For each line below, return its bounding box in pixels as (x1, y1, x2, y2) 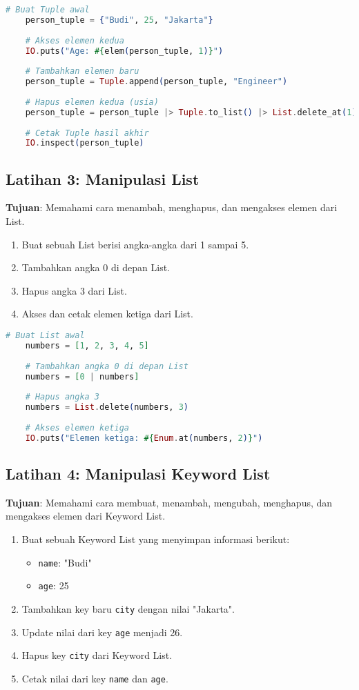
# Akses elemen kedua (25, 35, 124, 46)
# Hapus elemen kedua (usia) (25, 97, 159, 107)
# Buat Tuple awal (6, 5, 90, 14)
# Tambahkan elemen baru (25, 66, 139, 77)
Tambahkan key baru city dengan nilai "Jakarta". (21, 601, 235, 615)
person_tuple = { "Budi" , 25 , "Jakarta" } (25, 14, 213, 25)
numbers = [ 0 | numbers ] (25, 371, 139, 382)
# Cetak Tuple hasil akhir (25, 128, 149, 138)
